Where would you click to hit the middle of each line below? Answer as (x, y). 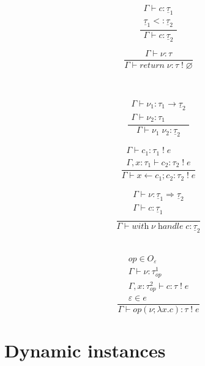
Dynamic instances (85, 350)
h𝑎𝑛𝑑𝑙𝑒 (170, 226)
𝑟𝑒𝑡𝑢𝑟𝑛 (152, 66)
